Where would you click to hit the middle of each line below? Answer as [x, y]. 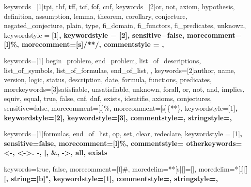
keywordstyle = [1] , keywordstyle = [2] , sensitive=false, [94, 35]
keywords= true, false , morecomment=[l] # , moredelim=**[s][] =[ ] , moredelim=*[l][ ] [126, 168]
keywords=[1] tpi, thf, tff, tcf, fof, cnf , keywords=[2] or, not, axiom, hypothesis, [119, 6]
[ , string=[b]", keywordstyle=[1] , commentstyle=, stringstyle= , [111, 178]
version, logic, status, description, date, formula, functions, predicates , [108, 79]
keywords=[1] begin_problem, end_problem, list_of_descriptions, [102, 60]
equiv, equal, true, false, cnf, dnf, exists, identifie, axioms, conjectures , [108, 98]
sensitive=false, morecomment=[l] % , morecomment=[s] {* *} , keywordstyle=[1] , [121, 108]
